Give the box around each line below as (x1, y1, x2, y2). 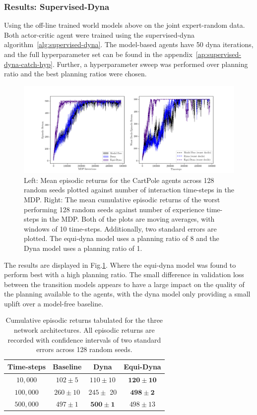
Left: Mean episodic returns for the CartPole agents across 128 (24, 175, 214, 185)
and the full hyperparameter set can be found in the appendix (4, 49, 193, 59)
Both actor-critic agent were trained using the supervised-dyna (4, 29, 195, 40)
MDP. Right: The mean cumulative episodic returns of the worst (24, 194, 220, 204)
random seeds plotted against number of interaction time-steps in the (24, 184, 234, 195)
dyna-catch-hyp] (4, 59, 53, 69)
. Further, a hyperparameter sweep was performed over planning (53, 59, 248, 69)
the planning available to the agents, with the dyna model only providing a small (4, 289, 251, 299)
